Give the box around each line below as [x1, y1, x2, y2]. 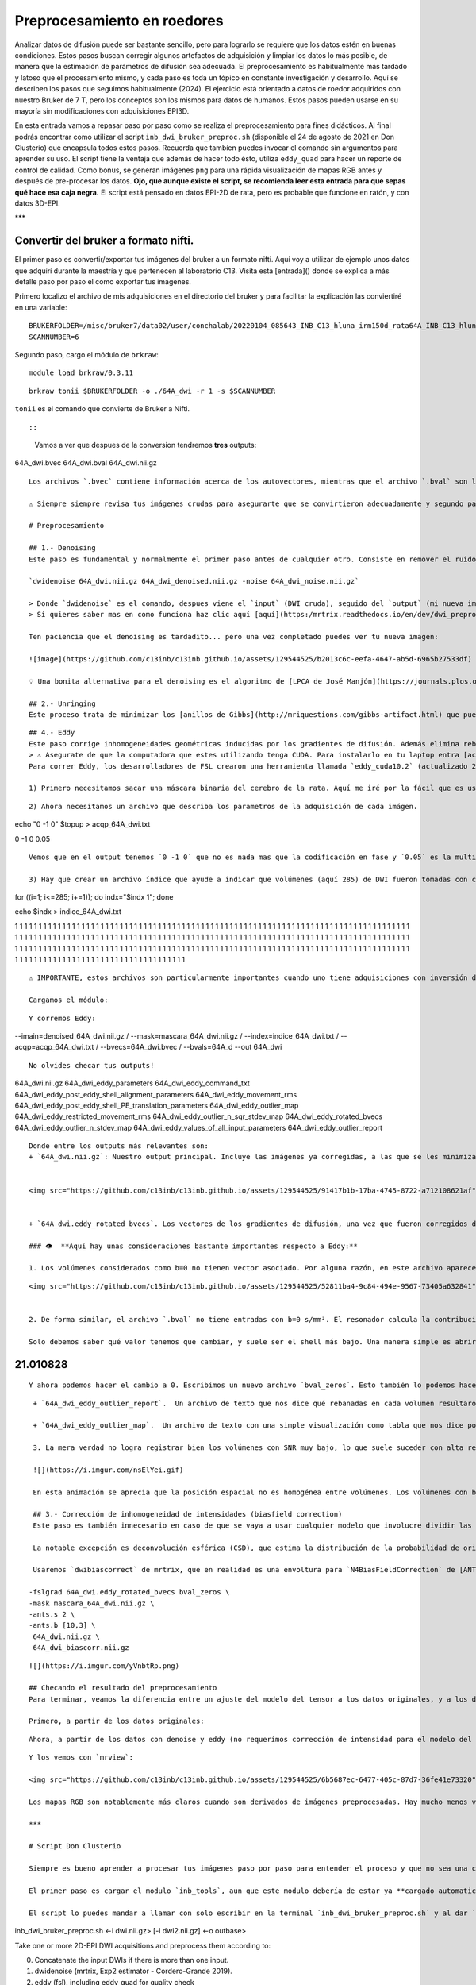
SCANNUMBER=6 [29, 332, 79, 341]
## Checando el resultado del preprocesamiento [29, 1683, 217, 1693]
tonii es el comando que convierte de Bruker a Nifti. [14, 404, 190, 414]
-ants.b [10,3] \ [29, 1621, 96, 1630]
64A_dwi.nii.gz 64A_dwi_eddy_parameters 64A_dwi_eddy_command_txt [14, 1078, 250, 1088]
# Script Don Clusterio [29, 1842, 121, 1851]
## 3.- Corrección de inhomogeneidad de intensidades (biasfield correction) [33, 1509, 343, 1519]
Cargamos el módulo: [29, 996, 109, 1004]
